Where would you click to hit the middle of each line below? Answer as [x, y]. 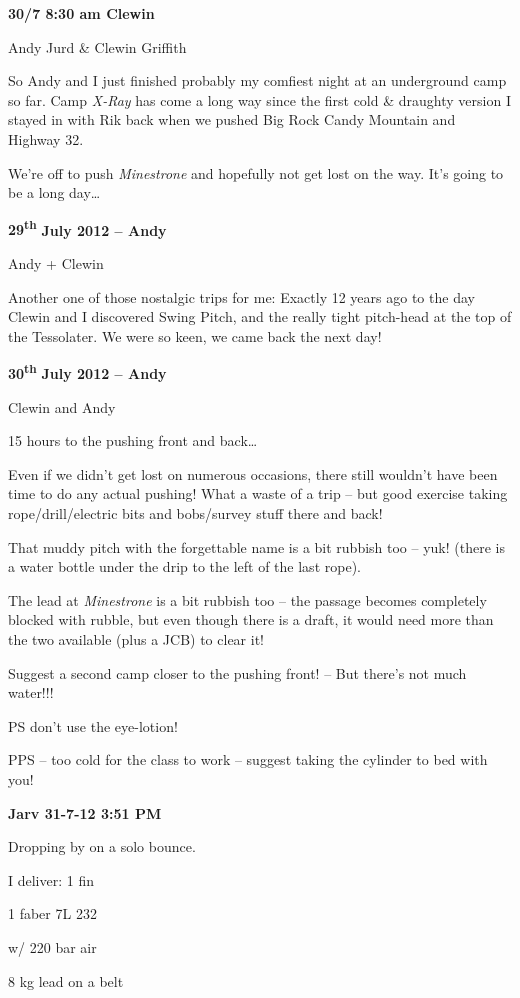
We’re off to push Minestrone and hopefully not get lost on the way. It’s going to [256, 172]
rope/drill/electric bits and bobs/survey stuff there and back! [195, 513]
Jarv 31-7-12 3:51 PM [85, 812]
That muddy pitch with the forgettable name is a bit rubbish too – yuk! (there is [256, 546]
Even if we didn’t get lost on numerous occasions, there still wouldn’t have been [253, 473]
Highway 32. [46, 138]
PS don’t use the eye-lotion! [93, 725]
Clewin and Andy [62, 406]
